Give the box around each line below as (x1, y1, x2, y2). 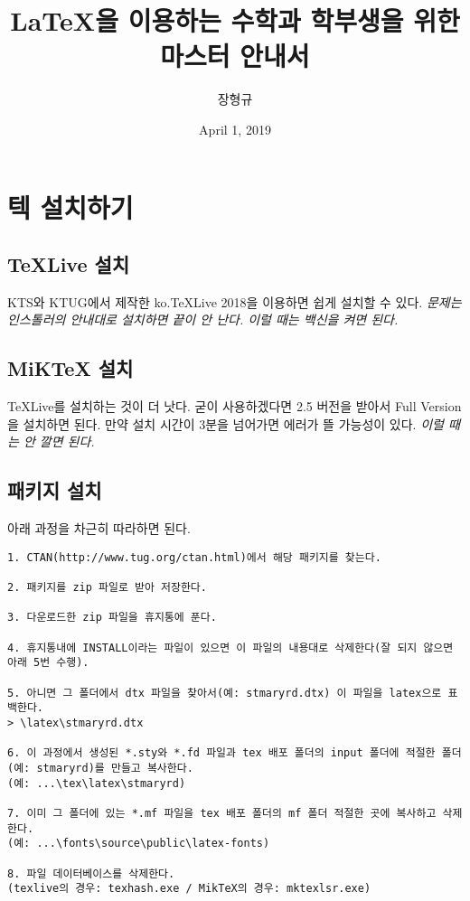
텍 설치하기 (7, 188, 134, 225)
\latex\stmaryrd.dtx (20, 717, 144, 730)
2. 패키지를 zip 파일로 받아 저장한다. (7, 581, 207, 595)
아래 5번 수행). (7, 656, 89, 670)
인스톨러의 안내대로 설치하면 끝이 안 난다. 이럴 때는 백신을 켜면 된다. (7, 310, 399, 329)
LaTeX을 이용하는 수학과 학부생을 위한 (10, 2, 460, 39)
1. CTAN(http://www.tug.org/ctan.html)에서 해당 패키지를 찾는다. (7, 550, 381, 564)
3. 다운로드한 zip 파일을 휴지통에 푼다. (7, 611, 217, 624)
